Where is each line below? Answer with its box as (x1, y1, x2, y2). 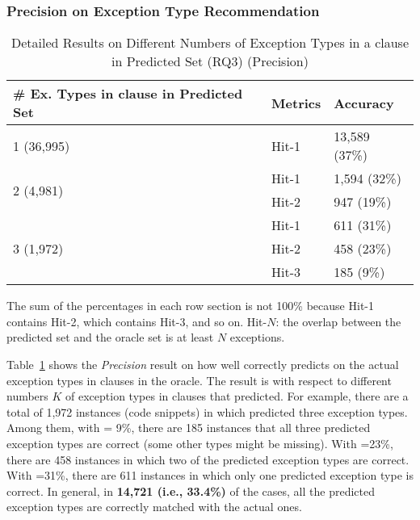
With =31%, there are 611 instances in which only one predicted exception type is (6, 467, 414, 484)
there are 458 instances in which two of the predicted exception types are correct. (6, 451, 409, 468)
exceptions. (229, 329, 285, 346)
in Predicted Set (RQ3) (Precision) (111, 52, 309, 71)
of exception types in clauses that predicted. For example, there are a (65, 388, 409, 405)
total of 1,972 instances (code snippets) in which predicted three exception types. (6, 403, 408, 420)
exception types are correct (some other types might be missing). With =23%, (6, 434, 393, 451)
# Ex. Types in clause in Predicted (13, 84, 243, 103)
